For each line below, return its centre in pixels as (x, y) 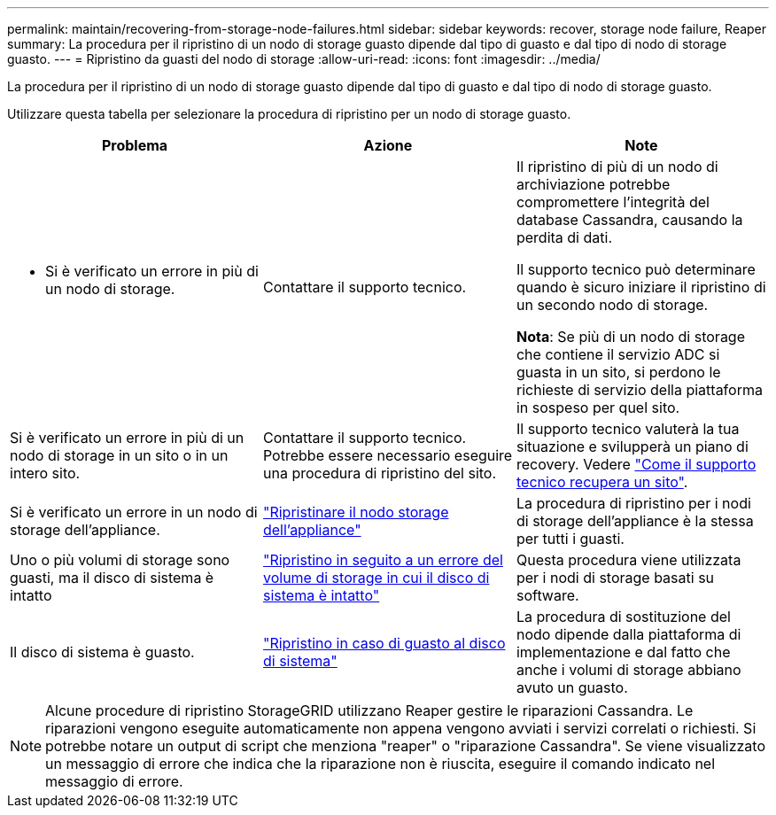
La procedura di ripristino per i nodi (633, 503)
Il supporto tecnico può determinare (636, 269)
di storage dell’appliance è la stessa (635, 521)
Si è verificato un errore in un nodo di (134, 512)
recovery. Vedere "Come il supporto (636, 464)
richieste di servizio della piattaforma (639, 390)
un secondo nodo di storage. (612, 305)
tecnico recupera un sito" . (602, 482)
